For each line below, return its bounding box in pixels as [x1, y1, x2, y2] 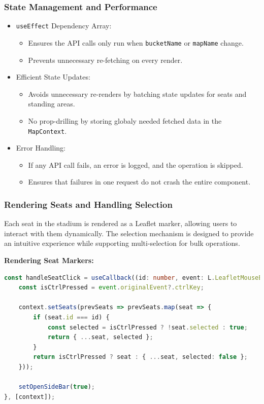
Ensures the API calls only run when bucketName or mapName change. [28, 37, 244, 48]
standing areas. [28, 98, 75, 109]
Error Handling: [16, 142, 65, 153]
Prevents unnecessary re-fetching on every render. [28, 54, 183, 65]
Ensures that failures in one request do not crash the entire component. [28, 176, 251, 187]
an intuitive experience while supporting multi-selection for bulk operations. [4, 238, 240, 248]
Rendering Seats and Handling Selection [4, 198, 173, 210]
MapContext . [28, 125, 67, 136]
